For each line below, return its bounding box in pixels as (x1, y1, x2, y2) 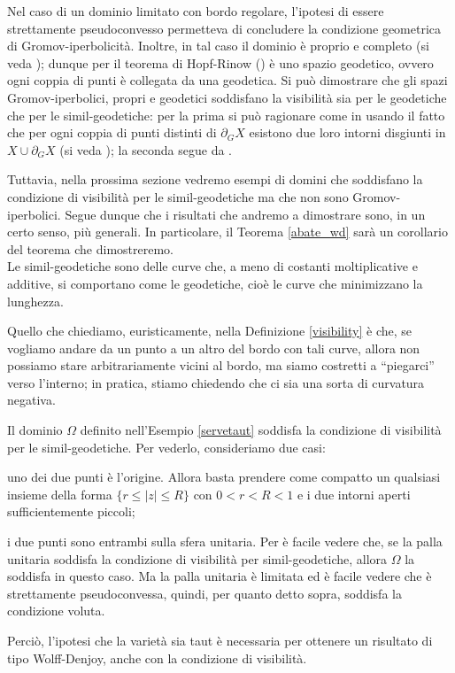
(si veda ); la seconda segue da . (59, 140, 232, 159)
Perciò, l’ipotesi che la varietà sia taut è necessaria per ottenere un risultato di (7, 631, 433, 649)
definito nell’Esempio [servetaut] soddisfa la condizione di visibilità (80, 421, 442, 439)
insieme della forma (7, 484, 112, 503)
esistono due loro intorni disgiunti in (249, 123, 446, 142)
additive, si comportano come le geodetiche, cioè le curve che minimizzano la (7, 274, 423, 292)
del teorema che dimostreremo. (7, 239, 174, 258)
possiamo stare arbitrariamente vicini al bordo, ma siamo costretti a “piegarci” (7, 356, 435, 375)
